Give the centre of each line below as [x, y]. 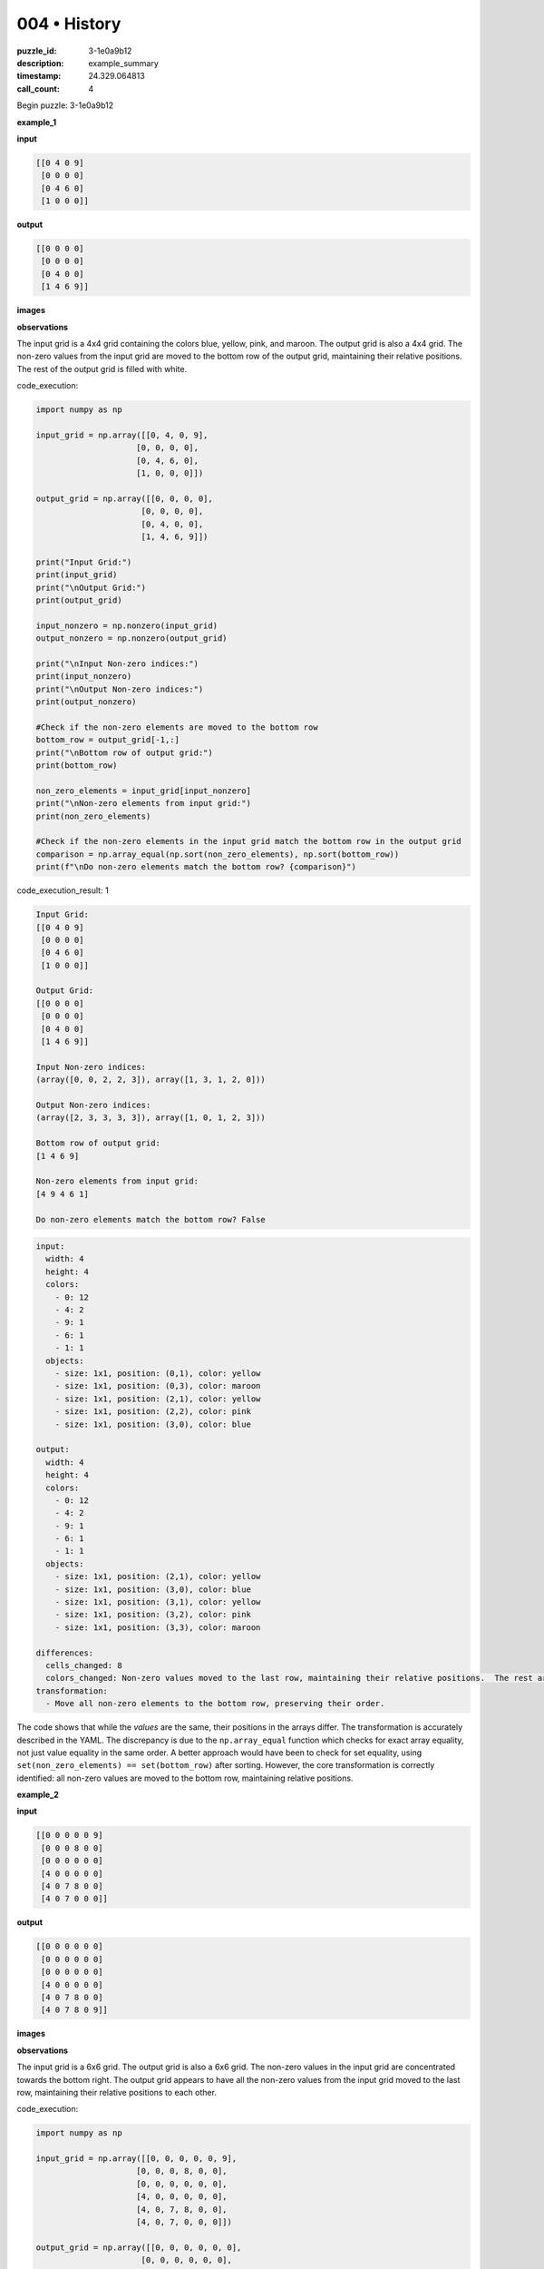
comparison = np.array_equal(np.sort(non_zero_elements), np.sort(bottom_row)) [218, 854]
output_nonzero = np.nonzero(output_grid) [131, 638]
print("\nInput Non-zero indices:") [117, 663]
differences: [65, 1653]
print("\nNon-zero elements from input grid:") [143, 804]
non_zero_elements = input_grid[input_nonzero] [143, 791]
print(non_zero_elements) [93, 816]
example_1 [37, 122]
